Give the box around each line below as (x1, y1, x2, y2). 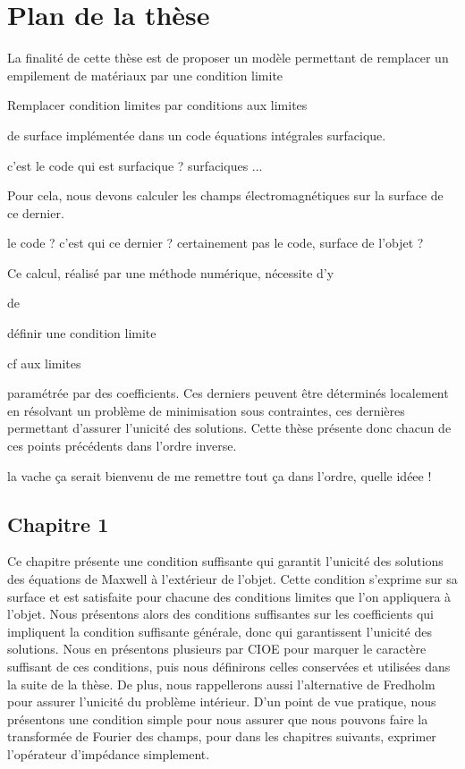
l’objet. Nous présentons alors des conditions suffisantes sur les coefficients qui (7, 604, 434, 623)
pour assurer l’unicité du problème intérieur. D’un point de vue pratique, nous (7, 692, 436, 711)
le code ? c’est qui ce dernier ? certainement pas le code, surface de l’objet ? (7, 233, 424, 252)
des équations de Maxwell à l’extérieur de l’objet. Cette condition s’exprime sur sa (7, 570, 458, 588)
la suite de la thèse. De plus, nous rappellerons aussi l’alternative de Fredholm (7, 674, 435, 693)
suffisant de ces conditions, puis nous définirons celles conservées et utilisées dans (7, 656, 451, 675)
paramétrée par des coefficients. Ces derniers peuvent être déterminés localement (7, 384, 449, 402)
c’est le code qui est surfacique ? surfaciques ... (7, 156, 263, 174)
